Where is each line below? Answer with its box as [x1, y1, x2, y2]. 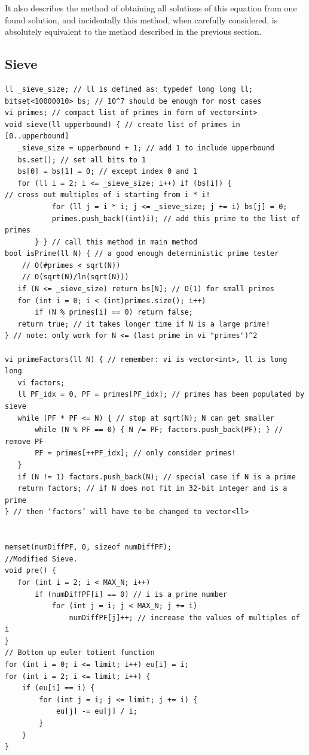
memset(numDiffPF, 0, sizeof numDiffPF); [5, 543, 172, 552]
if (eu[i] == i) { [22, 684, 95, 693]
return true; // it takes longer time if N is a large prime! [17, 319, 270, 328]
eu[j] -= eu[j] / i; [56, 707, 137, 716]
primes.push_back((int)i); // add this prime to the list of [51, 214, 300, 223]
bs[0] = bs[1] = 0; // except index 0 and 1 [17, 167, 198, 176]
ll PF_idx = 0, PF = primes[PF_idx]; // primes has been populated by [17, 390, 305, 399]
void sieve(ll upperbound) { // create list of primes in [5, 120, 240, 129]
